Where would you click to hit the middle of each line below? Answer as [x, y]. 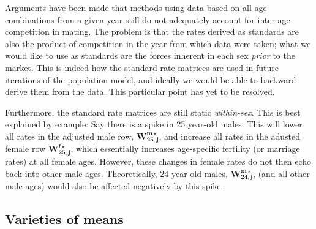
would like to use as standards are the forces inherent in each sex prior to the [150, 55]
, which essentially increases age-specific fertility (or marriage [185, 148]
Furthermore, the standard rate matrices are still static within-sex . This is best [153, 112]
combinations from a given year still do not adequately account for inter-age [148, 19]
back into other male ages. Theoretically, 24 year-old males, [116, 173]
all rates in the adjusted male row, [70, 136]
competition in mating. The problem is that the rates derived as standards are [152, 32]
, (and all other [281, 173]
